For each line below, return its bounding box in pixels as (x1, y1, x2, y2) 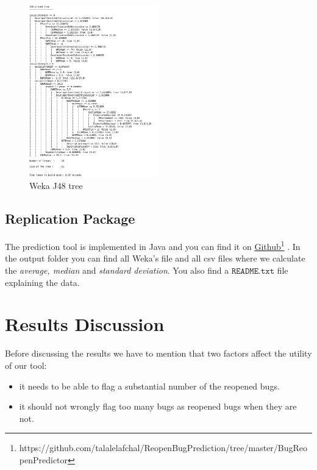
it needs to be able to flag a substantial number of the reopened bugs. (19, 379, 280, 392)
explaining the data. (5, 276, 80, 288)
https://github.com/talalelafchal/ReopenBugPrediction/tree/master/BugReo (19, 441, 308, 454)
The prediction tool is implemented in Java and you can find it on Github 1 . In (5, 238, 301, 252)
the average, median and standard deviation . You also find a (5, 264, 229, 276)
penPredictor (19, 453, 68, 466)
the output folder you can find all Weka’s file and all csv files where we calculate (5, 252, 305, 265)
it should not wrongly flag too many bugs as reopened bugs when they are (19, 400, 297, 413)
